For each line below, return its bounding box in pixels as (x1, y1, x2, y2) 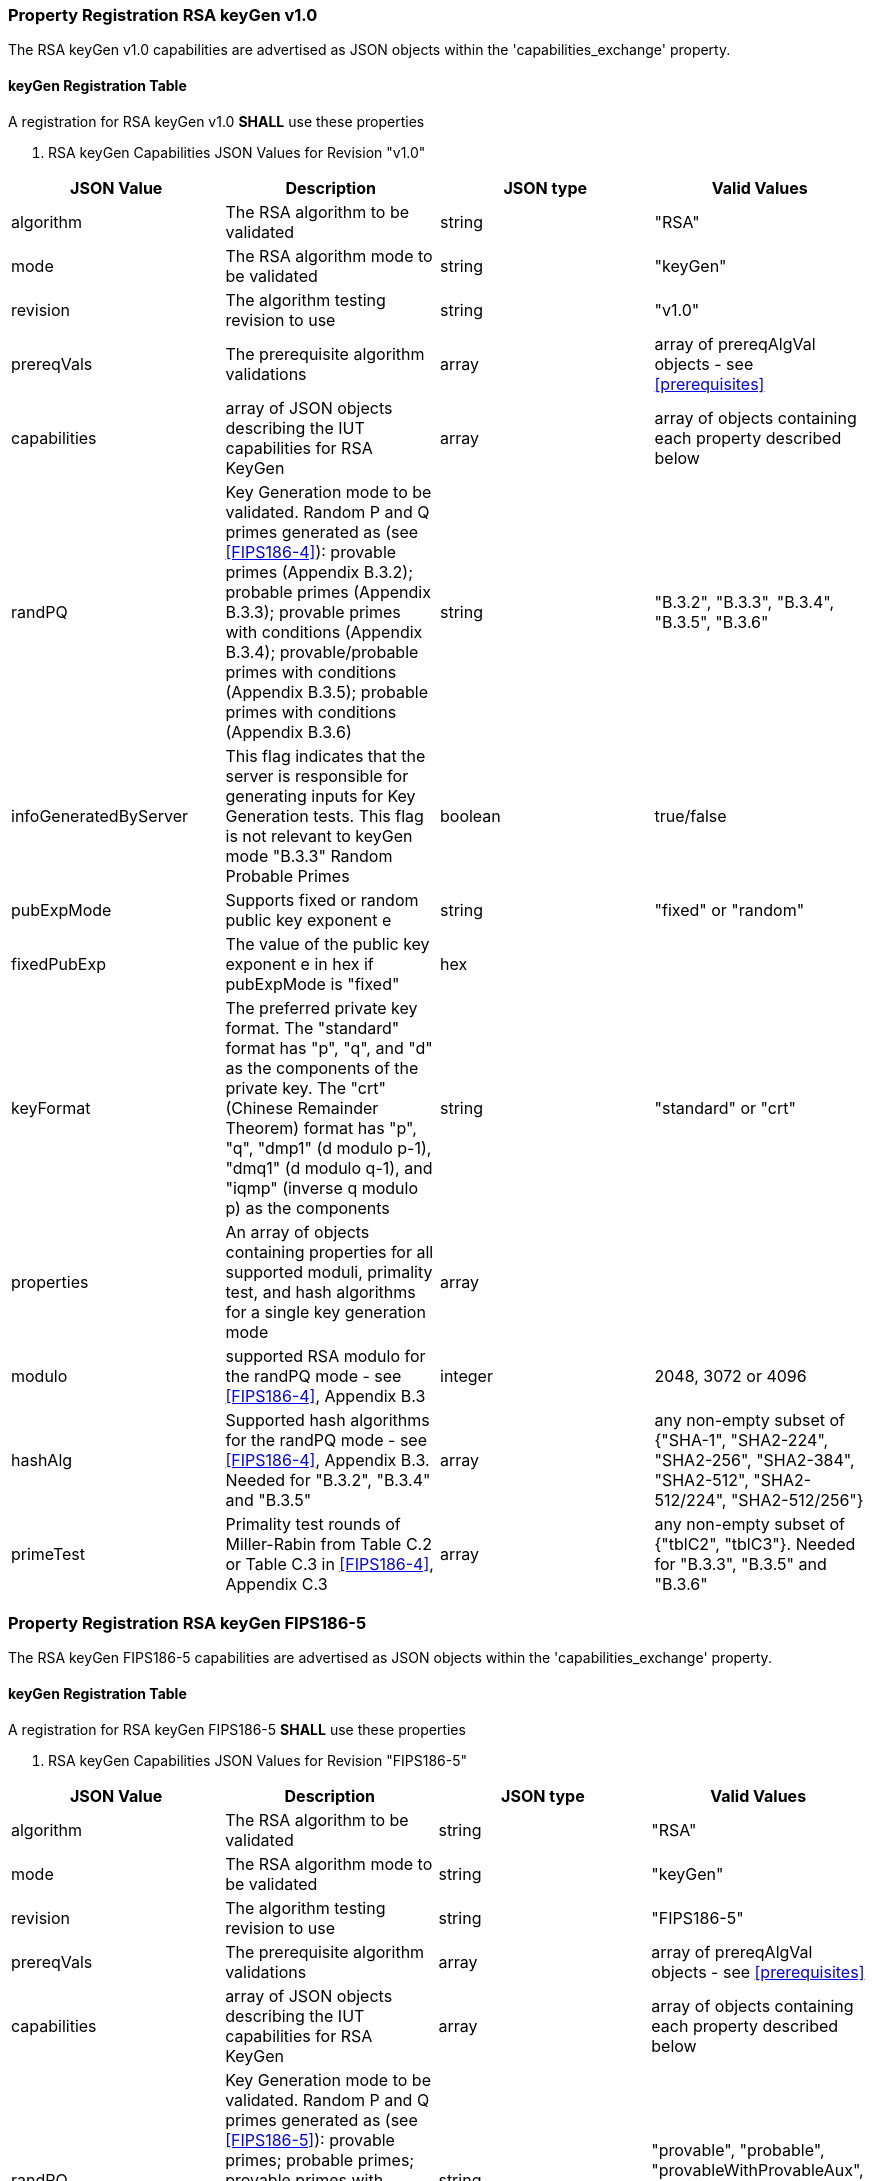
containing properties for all (225, 1241, 434, 1262)
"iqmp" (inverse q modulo (225, 1177, 419, 1198)
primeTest (11, 1543, 86, 1564)
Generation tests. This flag (225, 805, 424, 826)
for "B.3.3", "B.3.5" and (654, 1553, 827, 1574)
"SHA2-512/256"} (730, 1489, 864, 1510)
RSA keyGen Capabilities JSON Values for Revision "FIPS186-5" (48, 1751, 468, 1769)
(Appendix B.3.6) (225, 721, 352, 742)
